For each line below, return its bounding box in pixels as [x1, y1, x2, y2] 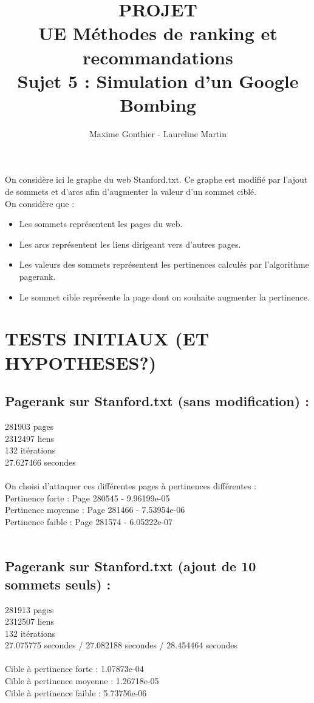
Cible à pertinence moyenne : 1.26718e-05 [5, 674, 159, 687]
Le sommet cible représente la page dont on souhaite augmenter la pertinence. [19, 290, 310, 303]
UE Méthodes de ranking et [38, 21, 278, 46]
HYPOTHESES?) [5, 350, 157, 375]
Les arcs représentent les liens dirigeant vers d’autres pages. [19, 237, 241, 250]
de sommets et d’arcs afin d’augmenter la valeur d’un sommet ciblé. [5, 185, 257, 198]
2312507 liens [5, 615, 54, 628]
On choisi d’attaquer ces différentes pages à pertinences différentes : [5, 479, 256, 492]
